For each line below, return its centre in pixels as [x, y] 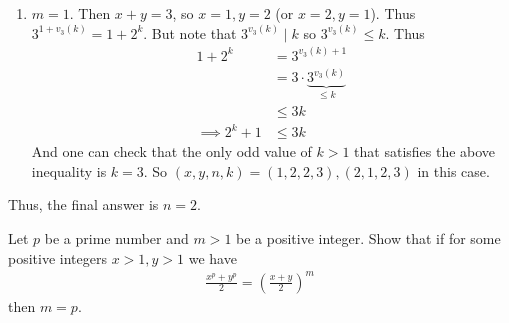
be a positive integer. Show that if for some [368, 237]
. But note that [190, 32]
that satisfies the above [425, 151]
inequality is [69, 170]
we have [212, 257]
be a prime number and [116, 237]
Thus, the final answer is [83, 204]
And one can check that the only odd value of [171, 151]
